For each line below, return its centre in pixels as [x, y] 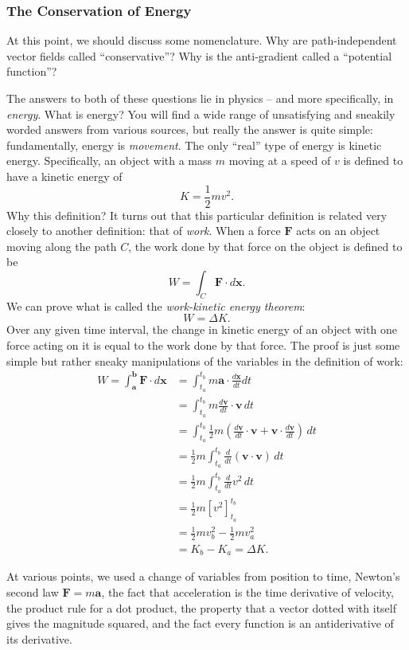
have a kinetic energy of [64, 176]
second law [33, 592]
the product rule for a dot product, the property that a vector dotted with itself [202, 607]
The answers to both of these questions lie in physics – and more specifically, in [200, 98]
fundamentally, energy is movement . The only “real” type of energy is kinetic [194, 145]
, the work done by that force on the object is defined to [265, 246]
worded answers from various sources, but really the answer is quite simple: [190, 129]
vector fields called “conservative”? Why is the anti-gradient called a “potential [199, 55]
